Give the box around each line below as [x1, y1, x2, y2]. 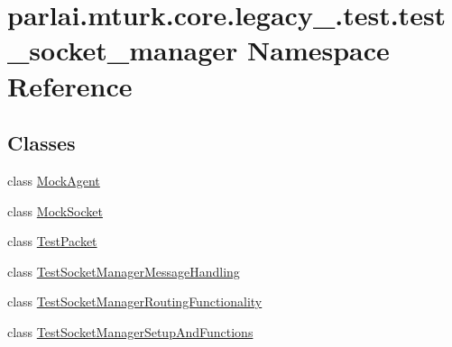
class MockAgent [7, 170, 100, 189]
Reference [7, 67, 133, 104]
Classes [7, 129, 76, 157]
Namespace [247, 32, 390, 68]
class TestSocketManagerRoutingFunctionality [7, 292, 263, 311]
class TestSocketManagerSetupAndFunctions [7, 322, 254, 341]
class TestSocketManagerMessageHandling [7, 261, 240, 280]
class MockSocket [7, 201, 103, 220]
